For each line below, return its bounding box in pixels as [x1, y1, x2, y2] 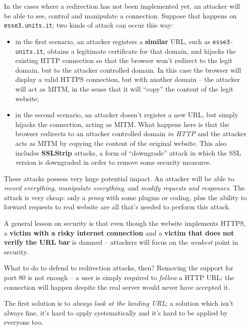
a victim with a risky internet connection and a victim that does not [4, 227, 235, 237]
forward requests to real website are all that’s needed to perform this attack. [4, 202, 231, 212]
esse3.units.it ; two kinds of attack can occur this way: [4, 20, 173, 30]
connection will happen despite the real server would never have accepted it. [4, 282, 230, 292]
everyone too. [4, 317, 44, 327]
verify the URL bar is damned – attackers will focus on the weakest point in [4, 237, 238, 247]
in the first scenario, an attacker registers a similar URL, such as [15, 36, 210, 46]
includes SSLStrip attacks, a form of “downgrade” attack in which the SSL [15, 147, 241, 157]
